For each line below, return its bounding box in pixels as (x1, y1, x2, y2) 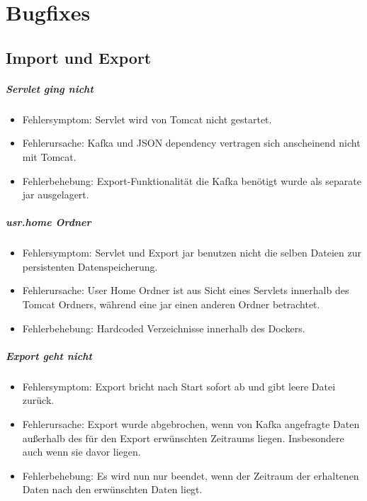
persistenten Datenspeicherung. (22, 259, 158, 274)
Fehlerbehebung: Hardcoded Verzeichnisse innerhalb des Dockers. (22, 320, 305, 335)
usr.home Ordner (6, 215, 91, 230)
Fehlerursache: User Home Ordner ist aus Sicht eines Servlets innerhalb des (22, 283, 349, 298)
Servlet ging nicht (6, 81, 94, 96)
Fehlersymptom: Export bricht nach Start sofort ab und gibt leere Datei (22, 378, 336, 393)
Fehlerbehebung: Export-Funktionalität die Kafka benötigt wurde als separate (22, 173, 361, 188)
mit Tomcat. (22, 149, 77, 164)
